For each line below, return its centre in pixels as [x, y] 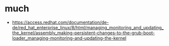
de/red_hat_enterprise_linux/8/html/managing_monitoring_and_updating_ [88, 27]
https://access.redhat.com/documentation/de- [60, 22]
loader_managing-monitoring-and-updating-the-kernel [69, 38]
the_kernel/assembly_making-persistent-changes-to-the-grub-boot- [83, 33]
